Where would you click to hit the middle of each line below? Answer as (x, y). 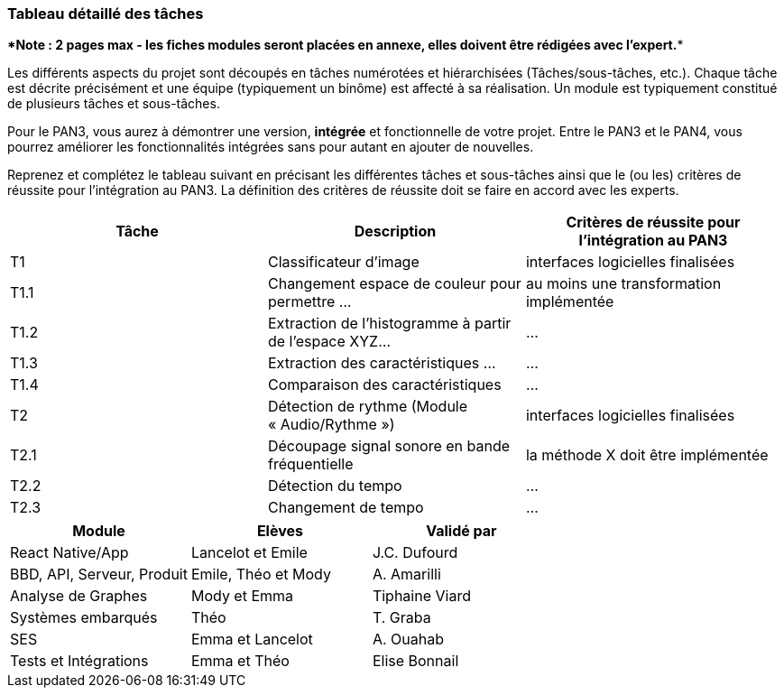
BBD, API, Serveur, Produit (99, 575)
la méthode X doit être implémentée (647, 455)
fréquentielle (310, 464)
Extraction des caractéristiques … (382, 363)
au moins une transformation (623, 284)
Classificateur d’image (343, 262)
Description (395, 232)
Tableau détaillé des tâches (106, 14)
